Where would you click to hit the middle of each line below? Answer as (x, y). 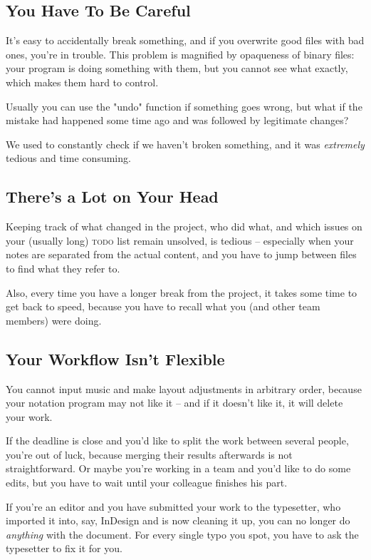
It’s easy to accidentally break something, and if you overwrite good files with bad (185, 40)
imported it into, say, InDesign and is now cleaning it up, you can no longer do (178, 520)
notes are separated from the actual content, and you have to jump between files (181, 254)
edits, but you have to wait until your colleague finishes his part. (147, 483)
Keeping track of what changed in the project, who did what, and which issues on (184, 226)
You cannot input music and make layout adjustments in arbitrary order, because (184, 388)
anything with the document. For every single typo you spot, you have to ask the (182, 534)
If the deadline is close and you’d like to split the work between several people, (177, 441)
